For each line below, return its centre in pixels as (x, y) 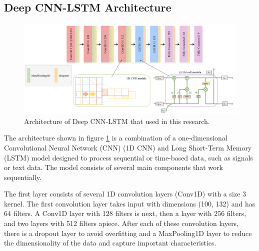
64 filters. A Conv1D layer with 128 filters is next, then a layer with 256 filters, (125, 213)
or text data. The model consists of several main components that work (113, 167)
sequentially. (23, 177)
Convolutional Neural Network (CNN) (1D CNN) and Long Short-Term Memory (128, 147)
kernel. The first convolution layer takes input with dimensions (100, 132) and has (130, 203)
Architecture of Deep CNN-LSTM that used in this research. (117, 121)
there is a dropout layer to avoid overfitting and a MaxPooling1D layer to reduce (128, 233)
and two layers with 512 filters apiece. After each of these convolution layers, (121, 223)
